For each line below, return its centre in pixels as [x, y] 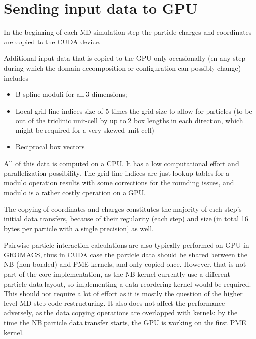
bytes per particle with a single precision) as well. [79, 228]
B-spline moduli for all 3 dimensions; [71, 94]
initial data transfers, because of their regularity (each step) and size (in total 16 [126, 219]
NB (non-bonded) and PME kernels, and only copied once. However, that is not [125, 264]
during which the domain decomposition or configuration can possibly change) [123, 67]
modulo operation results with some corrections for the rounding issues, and [119, 183]
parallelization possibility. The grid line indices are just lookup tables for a [117, 173]
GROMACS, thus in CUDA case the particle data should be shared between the [126, 254]
